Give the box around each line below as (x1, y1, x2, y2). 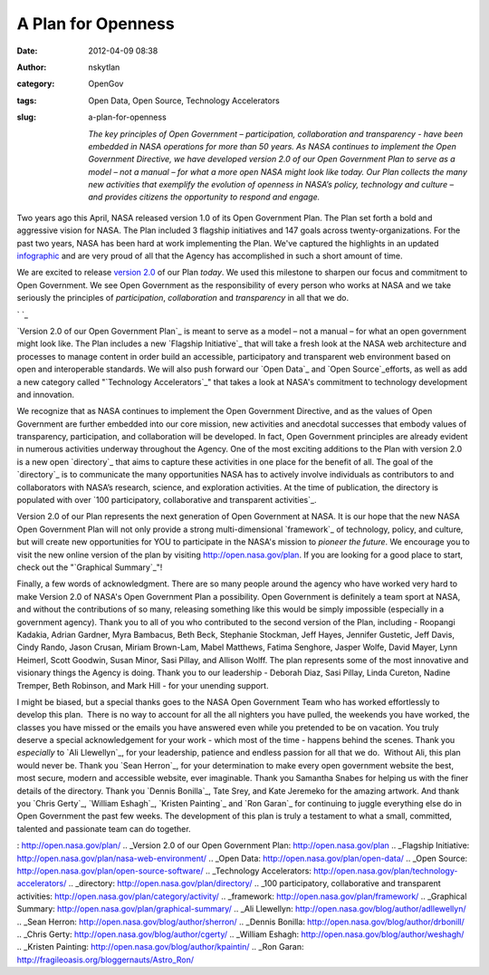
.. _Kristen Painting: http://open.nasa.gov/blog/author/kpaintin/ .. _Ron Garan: (16, 941, 304, 952)
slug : (16, 111, 36, 122)
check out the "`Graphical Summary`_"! (16, 562, 163, 573)
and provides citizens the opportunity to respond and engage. (88, 191, 321, 203)
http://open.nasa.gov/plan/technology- (313, 865, 458, 876)
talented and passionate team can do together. (16, 823, 191, 834)
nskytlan (88, 62, 120, 72)
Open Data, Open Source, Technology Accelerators (88, 95, 280, 106)
